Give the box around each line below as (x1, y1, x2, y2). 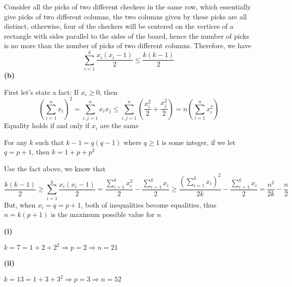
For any (4, 137, 27, 147)
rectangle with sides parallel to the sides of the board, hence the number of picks (4, 30, 249, 41)
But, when (4, 199, 36, 210)
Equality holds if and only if (4, 120, 90, 131)
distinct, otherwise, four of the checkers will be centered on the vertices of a (4, 21, 234, 31)
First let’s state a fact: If (4, 86, 79, 97)
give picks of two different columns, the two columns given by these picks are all (4, 11, 247, 21)
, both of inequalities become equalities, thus (81, 199, 217, 210)
